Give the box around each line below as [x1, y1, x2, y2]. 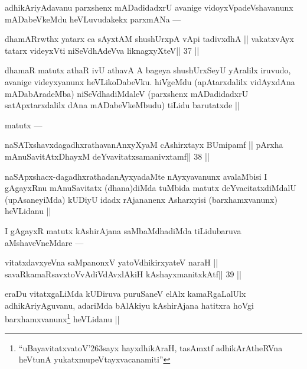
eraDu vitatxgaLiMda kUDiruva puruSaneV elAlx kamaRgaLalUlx [5, 287, 246, 300]
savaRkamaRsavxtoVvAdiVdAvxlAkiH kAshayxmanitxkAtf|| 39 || [5, 267, 241, 280]
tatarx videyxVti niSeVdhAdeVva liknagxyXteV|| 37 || [5, 44, 200, 56]
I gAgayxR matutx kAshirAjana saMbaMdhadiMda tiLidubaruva [5, 224, 241, 237]
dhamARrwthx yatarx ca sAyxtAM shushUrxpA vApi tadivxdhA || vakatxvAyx [5, 33, 294, 45]
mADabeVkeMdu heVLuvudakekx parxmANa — [5, 12, 181, 25]
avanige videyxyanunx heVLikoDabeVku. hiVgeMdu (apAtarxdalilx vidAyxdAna [5, 75, 295, 88]
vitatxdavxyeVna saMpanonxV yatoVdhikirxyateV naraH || [5, 256, 218, 268]
